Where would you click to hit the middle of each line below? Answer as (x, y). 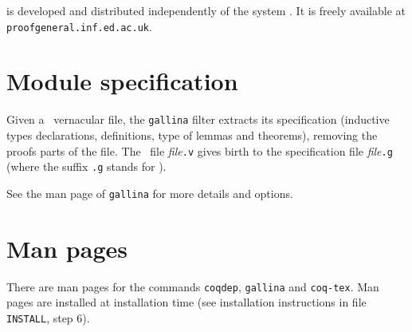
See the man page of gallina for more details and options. (150, 193)
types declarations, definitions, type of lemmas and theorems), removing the (192, 135)
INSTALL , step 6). (48, 317)
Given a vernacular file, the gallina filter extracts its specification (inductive (198, 119)
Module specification (122, 81)
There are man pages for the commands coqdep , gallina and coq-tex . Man (193, 286)
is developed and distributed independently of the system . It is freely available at (206, 10)
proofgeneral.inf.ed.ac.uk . (79, 26)
